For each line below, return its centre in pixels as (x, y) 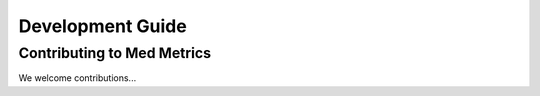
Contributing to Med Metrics (115, 53)
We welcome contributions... (77, 78)
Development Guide (102, 26)
